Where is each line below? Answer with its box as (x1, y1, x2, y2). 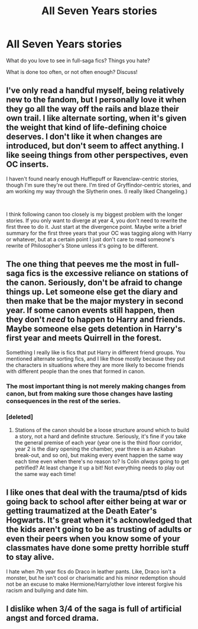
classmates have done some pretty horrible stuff (6, 543, 190, 553)
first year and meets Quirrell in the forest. (6, 333, 162, 343)
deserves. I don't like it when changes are (6, 132, 163, 142)
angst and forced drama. (6, 613, 99, 623)
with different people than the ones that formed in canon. (6, 368, 145, 375)
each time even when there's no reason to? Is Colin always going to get (14, 458, 189, 465)
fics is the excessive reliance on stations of (26, 268, 189, 278)
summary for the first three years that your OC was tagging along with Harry (6, 229, 192, 236)
